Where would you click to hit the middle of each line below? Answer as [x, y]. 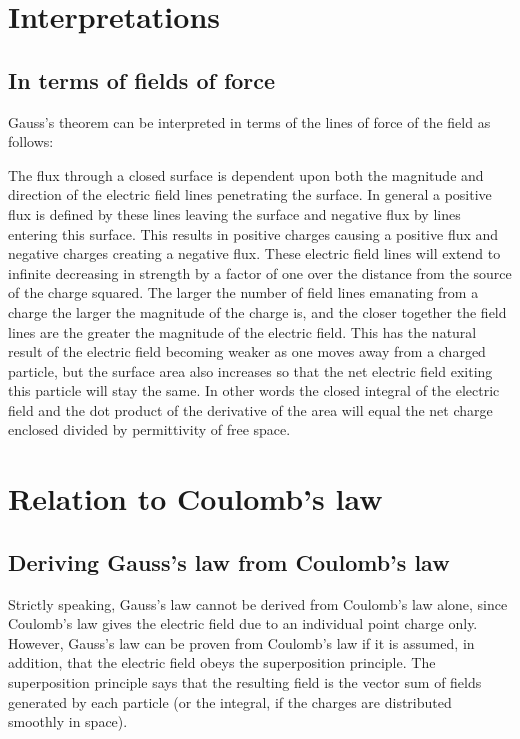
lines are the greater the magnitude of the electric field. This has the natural [242, 331]
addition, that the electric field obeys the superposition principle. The [222, 662]
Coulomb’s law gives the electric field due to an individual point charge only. [243, 623]
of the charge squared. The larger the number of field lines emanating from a [243, 292]
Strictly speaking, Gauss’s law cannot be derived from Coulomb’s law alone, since [258, 603]
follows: [31, 141]
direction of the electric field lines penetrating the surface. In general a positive [250, 194]
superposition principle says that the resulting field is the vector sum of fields [245, 682]
